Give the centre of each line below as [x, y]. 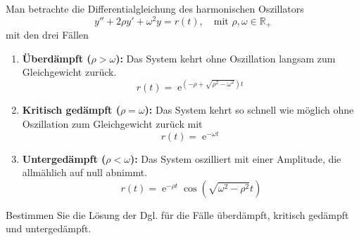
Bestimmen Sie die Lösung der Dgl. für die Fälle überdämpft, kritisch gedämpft [177, 214]
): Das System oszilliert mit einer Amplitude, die [235, 158]
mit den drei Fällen [47, 35]
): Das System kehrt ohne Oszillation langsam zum [226, 58]
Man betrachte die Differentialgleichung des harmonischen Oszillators [155, 8]
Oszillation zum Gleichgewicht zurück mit [112, 124]
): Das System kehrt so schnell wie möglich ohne [249, 110]
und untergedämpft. [49, 228]
